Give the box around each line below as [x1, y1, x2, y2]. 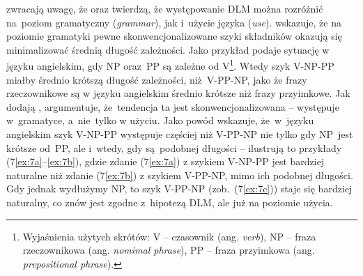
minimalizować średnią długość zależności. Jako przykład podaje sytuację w [6, 42, 330, 56]
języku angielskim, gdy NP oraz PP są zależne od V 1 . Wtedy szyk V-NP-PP [6, 56, 334, 73]
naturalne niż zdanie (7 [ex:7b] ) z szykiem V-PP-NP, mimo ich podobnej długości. [6, 167, 353, 182]
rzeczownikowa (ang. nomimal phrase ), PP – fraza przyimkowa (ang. [22, 243, 315, 257]
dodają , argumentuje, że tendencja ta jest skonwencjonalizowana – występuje [6, 99, 339, 114]
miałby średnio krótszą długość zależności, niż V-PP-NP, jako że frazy [6, 72, 307, 86]
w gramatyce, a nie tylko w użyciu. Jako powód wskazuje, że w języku [6, 113, 314, 128]
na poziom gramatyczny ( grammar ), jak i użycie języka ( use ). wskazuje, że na [6, 15, 341, 29]
